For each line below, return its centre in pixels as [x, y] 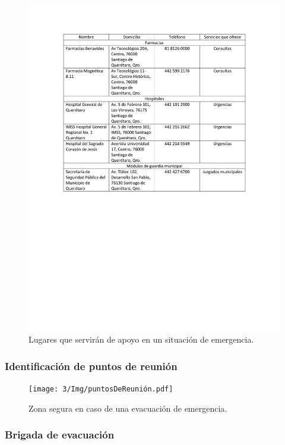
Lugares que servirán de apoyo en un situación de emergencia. [141, 339]
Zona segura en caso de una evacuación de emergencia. [128, 408]
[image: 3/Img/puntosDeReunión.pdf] [101, 389]
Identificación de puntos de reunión [91, 366]
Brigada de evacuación [60, 435]
